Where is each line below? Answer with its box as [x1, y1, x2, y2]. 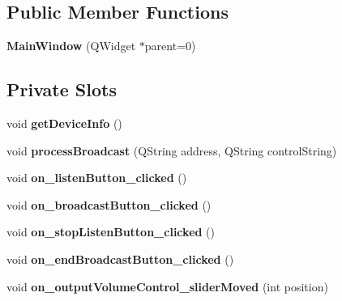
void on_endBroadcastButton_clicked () [6, 250, 234, 267]
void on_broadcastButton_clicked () [6, 196, 212, 213]
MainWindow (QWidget [6, 37, 136, 54]
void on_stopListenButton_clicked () [6, 223, 216, 240]
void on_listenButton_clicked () [6, 169, 187, 186]
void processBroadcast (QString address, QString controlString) [6, 142, 337, 159]
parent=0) [144, 37, 196, 54]
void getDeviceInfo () [6, 115, 122, 131]
